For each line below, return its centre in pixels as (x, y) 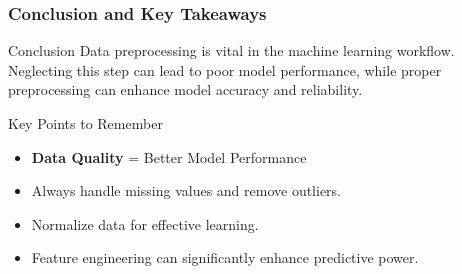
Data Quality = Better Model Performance (169, 156)
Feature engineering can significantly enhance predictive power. (225, 257)
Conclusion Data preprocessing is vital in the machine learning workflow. (231, 50)
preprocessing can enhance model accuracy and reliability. (185, 89)
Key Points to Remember (85, 123)
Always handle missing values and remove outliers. (186, 190)
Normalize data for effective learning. (145, 223)
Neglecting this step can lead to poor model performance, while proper (225, 69)
